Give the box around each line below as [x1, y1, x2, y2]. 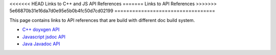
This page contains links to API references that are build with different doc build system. [9, 17, 195, 23]
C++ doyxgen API [22, 26, 60, 33]
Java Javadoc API [22, 41, 60, 47]
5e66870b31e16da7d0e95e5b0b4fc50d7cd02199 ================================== [9, 8, 216, 14]
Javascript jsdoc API [22, 34, 66, 40]
